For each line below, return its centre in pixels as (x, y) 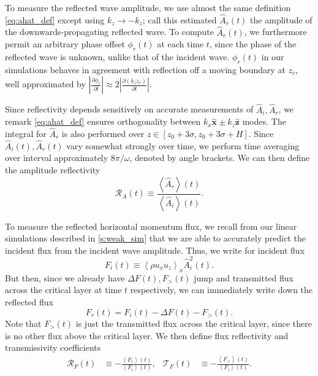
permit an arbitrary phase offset (65, 44)
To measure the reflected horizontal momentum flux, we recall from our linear (151, 226)
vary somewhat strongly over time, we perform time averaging (183, 145)
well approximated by (45, 84)
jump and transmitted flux (244, 277)
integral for (26, 134)
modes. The (264, 121)
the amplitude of (281, 19)
